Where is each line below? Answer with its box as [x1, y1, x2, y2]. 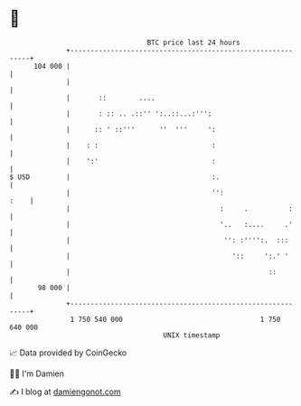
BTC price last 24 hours [146, 38, 241, 47]
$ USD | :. [9, 172, 221, 182]
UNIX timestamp [163, 330, 221, 340]
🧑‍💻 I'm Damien [9, 368, 65, 379]
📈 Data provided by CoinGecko [9, 347, 127, 358]
